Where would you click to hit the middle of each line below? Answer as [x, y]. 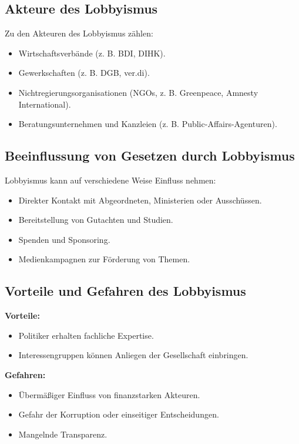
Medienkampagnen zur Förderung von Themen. [104, 259]
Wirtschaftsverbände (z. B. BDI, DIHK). [92, 53]
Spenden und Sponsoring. [64, 239]
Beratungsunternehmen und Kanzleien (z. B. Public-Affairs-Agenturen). [148, 124]
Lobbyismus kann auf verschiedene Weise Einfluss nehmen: [110, 180]
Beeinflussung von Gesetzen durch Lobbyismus [150, 156]
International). [45, 104]
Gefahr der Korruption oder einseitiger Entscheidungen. [119, 414]
